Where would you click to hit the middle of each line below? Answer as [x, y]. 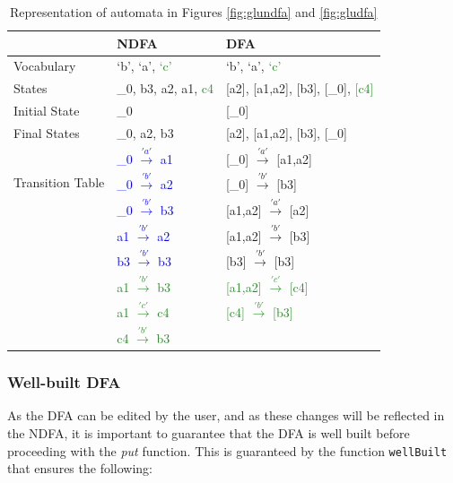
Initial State [47, 111]
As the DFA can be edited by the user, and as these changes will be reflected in [226, 415]
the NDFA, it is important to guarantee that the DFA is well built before [209, 433]
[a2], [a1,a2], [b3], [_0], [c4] [300, 88]
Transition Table [59, 182]
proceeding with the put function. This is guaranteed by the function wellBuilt [227, 450]
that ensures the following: [80, 468]
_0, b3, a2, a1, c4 [165, 88]
